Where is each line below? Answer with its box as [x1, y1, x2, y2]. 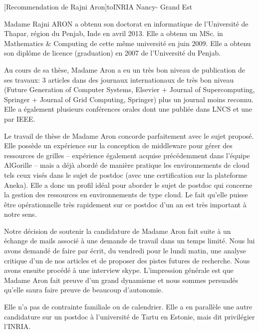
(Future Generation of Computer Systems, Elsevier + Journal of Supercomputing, [4, 84, 255, 95]
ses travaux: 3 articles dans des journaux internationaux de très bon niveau [4, 74, 234, 85]
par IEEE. [4, 113, 35, 124]
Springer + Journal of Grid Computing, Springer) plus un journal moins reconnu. [4, 94, 254, 104]
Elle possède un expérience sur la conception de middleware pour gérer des [4, 140, 233, 151]
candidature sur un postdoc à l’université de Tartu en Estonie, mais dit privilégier [4, 311, 255, 321]
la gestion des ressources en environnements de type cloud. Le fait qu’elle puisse [4, 189, 248, 200]
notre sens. [4, 209, 37, 219]
